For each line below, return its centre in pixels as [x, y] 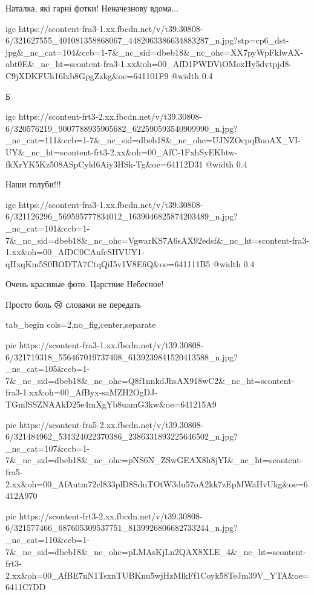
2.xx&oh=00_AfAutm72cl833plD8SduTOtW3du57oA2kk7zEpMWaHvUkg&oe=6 [157, 483]
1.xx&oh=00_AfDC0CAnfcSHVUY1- [75, 252]
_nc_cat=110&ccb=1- [48, 539]
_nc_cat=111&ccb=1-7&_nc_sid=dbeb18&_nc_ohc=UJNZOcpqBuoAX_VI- [153, 140]
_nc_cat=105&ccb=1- [48, 369]
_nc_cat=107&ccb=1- [48, 448]
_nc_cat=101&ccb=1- [48, 228]
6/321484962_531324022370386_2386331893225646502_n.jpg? [122, 436]
